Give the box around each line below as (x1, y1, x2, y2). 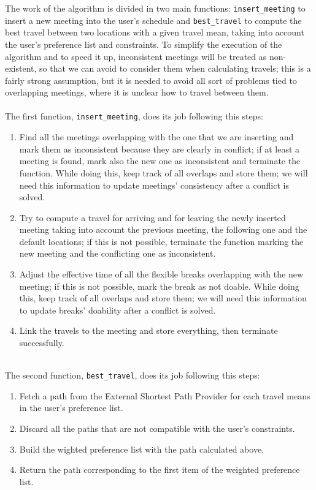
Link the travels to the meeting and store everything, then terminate (19, 324, 278, 337)
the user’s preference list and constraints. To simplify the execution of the (5, 37, 282, 50)
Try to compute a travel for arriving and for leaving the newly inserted (19, 211, 286, 224)
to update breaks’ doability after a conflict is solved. (19, 303, 216, 316)
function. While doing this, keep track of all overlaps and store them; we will (19, 166, 308, 179)
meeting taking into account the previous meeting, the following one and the (19, 223, 307, 236)
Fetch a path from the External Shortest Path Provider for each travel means (19, 389, 310, 402)
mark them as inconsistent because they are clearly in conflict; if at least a (19, 142, 300, 155)
